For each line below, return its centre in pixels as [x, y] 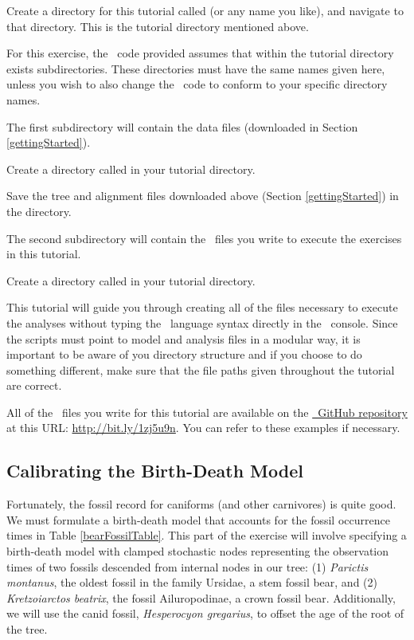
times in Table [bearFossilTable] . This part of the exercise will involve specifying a [207, 535]
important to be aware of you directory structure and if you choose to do [184, 354]
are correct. [34, 385]
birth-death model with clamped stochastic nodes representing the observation [198, 551]
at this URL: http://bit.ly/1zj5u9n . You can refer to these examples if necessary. [203, 428]
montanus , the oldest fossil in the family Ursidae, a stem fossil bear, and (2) [192, 582]
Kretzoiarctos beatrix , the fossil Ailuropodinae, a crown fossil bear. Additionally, [201, 597]
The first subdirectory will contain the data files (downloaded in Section [182, 126]
